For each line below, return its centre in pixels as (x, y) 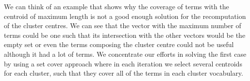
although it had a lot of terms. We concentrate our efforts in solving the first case (125, 54)
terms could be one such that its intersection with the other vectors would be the (125, 35)
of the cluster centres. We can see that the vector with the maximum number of (123, 25)
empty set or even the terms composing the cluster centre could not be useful (119, 44)
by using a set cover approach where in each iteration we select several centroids (123, 63)
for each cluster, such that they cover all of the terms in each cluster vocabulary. (124, 73)
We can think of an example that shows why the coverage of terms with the (117, 6)
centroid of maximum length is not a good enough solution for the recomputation (125, 16)
